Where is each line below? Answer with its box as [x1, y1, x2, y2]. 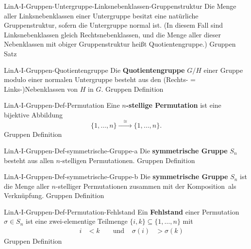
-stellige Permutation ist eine [126, 100, 221, 110]
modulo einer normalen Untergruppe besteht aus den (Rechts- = [4, 74, 196, 84]
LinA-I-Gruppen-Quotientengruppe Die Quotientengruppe [4, 65, 185, 75]
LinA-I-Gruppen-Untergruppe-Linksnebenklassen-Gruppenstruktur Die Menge [4, 1, 236, 11]
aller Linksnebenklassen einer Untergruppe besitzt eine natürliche [4, 10, 199, 20]
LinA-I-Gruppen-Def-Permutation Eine [4, 100, 120, 110]
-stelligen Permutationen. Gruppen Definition [60, 155, 195, 165]
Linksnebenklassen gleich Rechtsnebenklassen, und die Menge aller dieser [4, 29, 221, 39]
